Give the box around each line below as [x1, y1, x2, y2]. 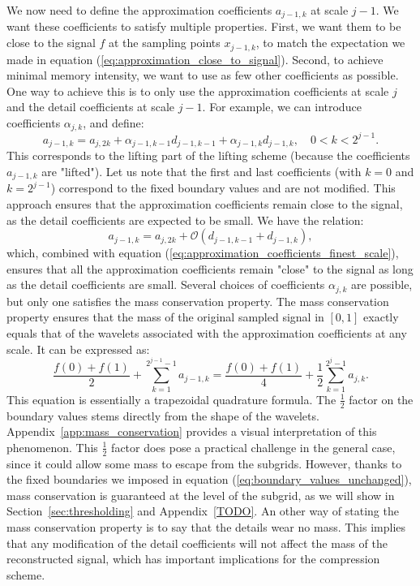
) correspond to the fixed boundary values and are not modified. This [50, 179, 396, 196]
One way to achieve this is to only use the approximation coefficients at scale [6, 82, 389, 99]
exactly [363, 308, 399, 325]
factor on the [349, 390, 414, 407]
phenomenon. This [6, 438, 98, 455]
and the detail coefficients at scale [6, 98, 175, 115]
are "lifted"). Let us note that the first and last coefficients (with [41, 162, 362, 179]
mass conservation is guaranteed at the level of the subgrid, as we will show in [6, 486, 395, 503]
